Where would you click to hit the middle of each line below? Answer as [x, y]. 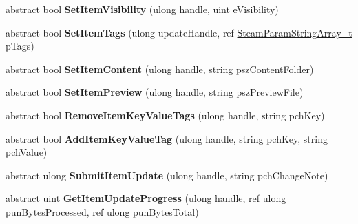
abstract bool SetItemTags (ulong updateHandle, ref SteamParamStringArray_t [179, 32]
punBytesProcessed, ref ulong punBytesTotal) [102, 211]
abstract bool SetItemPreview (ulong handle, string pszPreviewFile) [155, 92]
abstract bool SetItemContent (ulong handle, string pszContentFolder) [160, 69]
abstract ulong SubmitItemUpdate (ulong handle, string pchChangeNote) [167, 175]
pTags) [20, 46]
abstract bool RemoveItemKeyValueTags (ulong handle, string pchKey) [165, 115]
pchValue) [27, 152]
